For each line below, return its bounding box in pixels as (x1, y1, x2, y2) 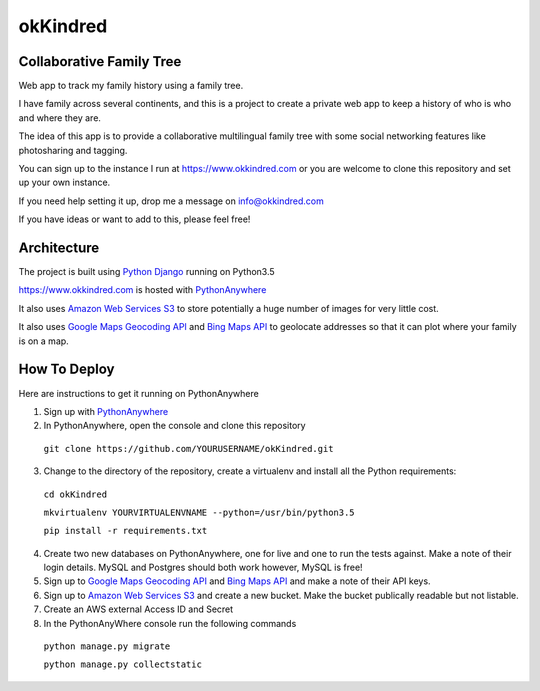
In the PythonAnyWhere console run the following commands (43, 617, 297, 629)
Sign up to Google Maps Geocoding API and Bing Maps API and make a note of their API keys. (43, 575, 431, 587)
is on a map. (18, 335, 69, 347)
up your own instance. (18, 176, 111, 189)
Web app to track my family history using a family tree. (18, 80, 244, 92)
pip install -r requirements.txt (43, 525, 208, 537)
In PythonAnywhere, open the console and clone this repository (43, 420, 306, 432)
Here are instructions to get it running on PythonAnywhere (18, 387, 259, 399)
